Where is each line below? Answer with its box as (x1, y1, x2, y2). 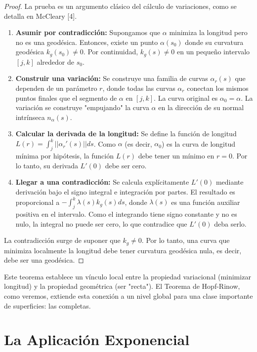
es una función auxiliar (171, 196, 240, 207)
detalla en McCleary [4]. (4, 10, 77, 21)
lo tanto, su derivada (15, 160, 78, 170)
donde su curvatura (185, 37, 244, 47)
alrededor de (37, 56, 74, 67)
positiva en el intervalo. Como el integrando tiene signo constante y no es (15, 208, 237, 219)
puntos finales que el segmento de (15, 92, 117, 103)
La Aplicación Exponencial (4, 329, 190, 350)
